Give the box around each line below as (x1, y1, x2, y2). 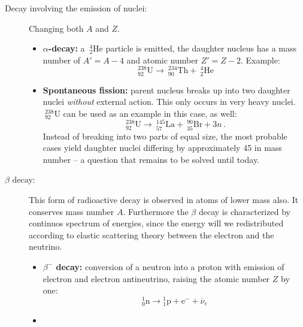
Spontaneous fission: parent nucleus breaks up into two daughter (43, 83, 290, 96)
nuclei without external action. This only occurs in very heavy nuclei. (43, 95, 296, 108)
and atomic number (126, 53, 198, 66)
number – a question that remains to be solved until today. (43, 153, 260, 165)
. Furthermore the (123, 205, 189, 217)
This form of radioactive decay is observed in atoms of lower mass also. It (29, 193, 299, 205)
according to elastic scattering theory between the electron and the (29, 228, 274, 241)
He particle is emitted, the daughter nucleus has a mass (93, 42, 296, 54)
